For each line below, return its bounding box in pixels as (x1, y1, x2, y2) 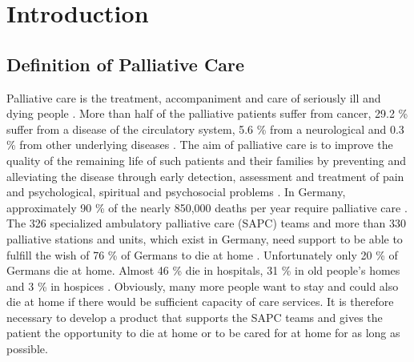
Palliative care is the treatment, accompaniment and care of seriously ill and (6, 89, 381, 106)
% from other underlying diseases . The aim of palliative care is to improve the (6, 136, 393, 153)
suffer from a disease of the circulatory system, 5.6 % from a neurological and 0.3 (6, 120, 404, 137)
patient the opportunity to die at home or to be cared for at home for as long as (6, 324, 400, 341)
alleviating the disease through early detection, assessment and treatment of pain (6, 167, 404, 184)
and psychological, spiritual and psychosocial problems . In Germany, (6, 183, 346, 200)
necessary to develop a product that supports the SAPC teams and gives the (6, 308, 383, 325)
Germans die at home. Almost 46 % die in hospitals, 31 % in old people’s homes (6, 262, 400, 279)
